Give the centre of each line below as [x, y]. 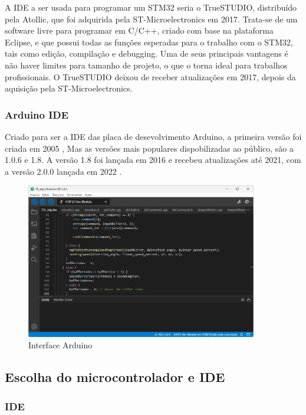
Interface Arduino [60, 345]
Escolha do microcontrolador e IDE [115, 377]
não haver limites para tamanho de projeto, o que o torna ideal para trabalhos [146, 65]
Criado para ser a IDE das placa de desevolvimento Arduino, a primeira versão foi [153, 136]
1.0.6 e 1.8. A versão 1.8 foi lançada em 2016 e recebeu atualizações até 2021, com [153, 160]
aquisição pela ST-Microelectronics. [69, 88]
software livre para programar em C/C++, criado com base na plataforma [139, 30]
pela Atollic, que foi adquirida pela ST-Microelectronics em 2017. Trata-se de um [151, 19]
